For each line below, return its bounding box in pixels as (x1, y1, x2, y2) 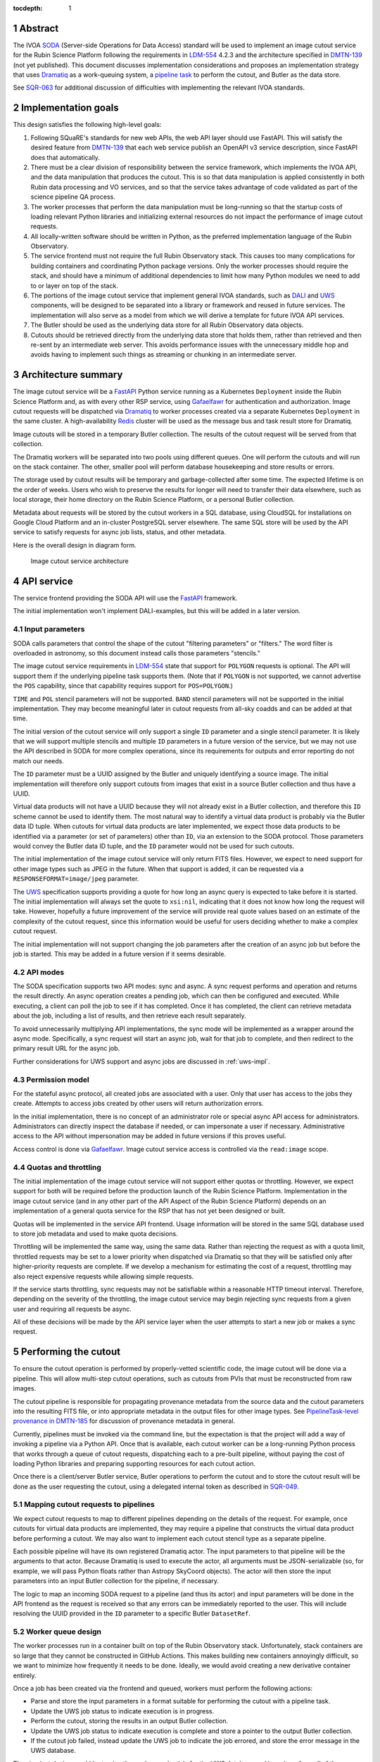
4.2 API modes (13, 967, 65, 977)
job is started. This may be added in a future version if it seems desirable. (13, 949, 227, 958)
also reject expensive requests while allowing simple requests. (13, 1272, 194, 1281)
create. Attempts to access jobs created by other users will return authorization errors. (13, 1099, 264, 1108)
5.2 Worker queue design (13, 1627, 102, 1637)
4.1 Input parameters (13, 624, 85, 634)
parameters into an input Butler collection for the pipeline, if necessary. (13, 1577, 220, 1585)
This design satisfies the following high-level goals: (13, 121, 162, 129)
